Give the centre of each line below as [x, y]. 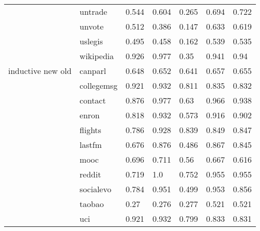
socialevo [95, 189]
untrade [93, 11]
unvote [92, 26]
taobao [92, 204]
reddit [90, 174]
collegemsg [99, 85]
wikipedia [97, 56]
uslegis [91, 41]
